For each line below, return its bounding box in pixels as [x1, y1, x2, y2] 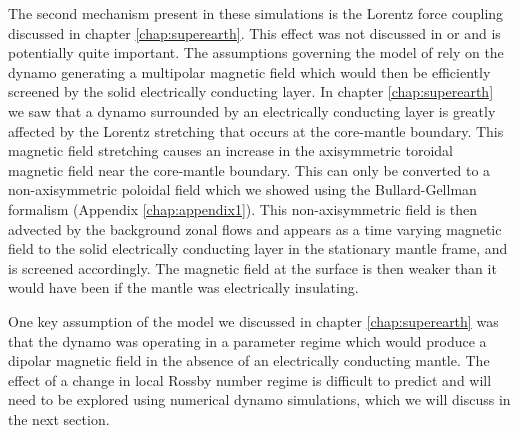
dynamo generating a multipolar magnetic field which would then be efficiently [8, 61, 491, 82]
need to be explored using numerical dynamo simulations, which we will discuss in [8, 389, 511, 410]
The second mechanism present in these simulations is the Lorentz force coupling [8, 3, 504, 23]
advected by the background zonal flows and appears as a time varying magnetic [8, 218, 502, 239]
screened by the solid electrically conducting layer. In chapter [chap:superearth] [8, 81, 494, 102]
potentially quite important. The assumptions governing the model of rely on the [8, 42, 504, 63]
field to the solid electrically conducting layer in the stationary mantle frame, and [8, 238, 508, 259]
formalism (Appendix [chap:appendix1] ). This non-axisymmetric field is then [8, 198, 478, 219]
